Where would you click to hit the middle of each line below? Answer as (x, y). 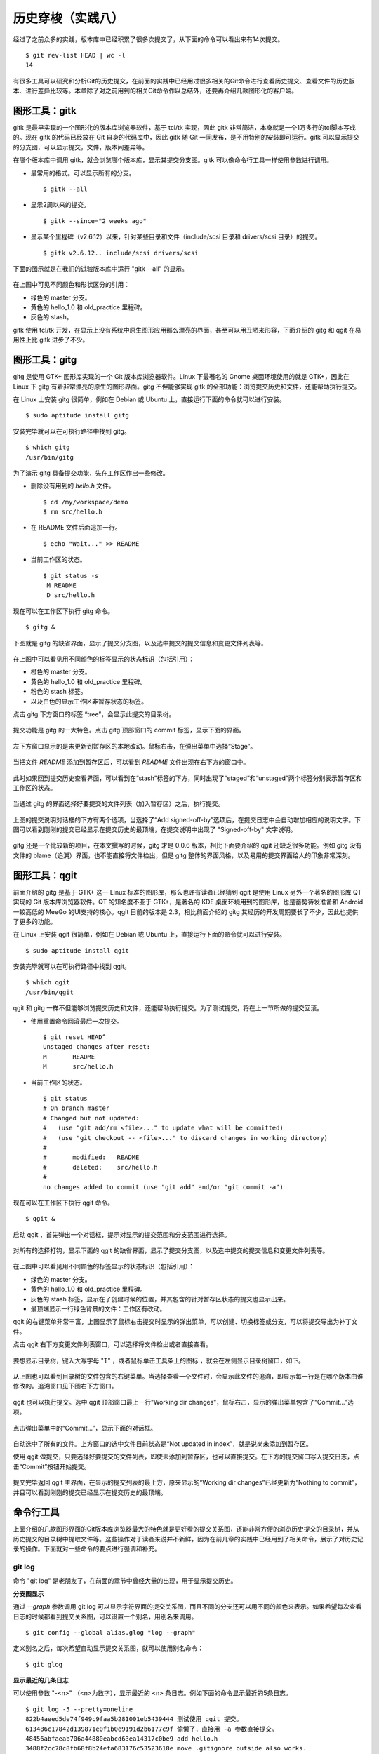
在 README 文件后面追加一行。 (76, 528)
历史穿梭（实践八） (68, 18)
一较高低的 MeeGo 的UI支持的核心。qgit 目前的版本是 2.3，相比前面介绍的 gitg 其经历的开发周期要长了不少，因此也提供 (186, 911)
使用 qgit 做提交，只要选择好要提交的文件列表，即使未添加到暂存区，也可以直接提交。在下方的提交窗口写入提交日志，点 (186, 1457)
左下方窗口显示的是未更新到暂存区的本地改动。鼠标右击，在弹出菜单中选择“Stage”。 (135, 746)
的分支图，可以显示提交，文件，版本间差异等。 (81, 147)
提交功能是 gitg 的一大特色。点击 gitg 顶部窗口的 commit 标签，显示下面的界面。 (129, 730)
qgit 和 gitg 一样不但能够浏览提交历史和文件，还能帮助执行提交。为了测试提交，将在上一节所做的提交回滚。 (168, 1008)
